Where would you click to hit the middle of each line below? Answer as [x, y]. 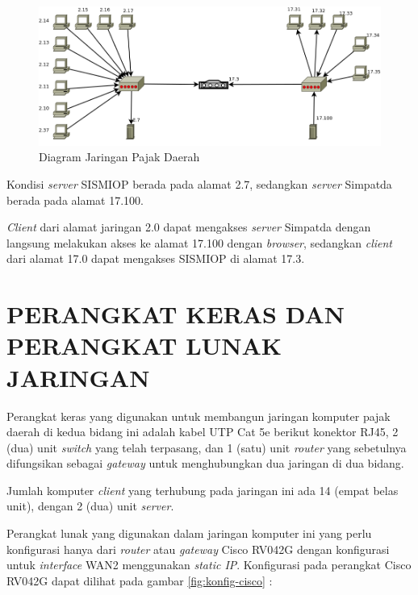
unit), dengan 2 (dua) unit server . [90, 506]
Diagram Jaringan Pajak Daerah [119, 157]
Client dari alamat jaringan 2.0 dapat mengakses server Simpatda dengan [189, 227]
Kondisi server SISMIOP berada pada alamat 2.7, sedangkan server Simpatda [199, 184]
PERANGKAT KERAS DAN [176, 314]
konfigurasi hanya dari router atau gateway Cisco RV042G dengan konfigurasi [198, 549]
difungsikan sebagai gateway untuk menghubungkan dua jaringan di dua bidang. [205, 463]
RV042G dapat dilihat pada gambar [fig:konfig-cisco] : [140, 580]
